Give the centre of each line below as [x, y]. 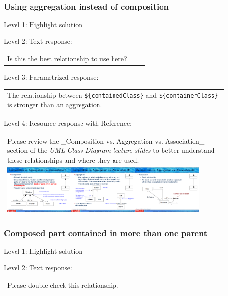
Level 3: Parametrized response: [51, 77]
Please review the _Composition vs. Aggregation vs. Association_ [106, 140]
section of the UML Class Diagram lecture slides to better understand [111, 150]
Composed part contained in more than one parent [106, 233]
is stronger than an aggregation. [55, 104]
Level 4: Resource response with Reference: [68, 123]
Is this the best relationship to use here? [67, 59]
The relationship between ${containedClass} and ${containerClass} [113, 95]
